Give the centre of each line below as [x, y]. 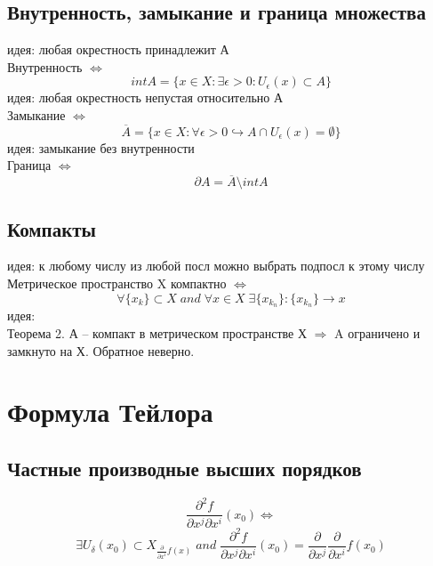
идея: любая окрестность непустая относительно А [145, 97]
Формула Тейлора [110, 412]
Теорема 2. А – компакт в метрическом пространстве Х [157, 333]
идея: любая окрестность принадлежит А [118, 49]
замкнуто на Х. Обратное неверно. [101, 350]
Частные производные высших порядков [184, 468]
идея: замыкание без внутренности [101, 147]
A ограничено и [377, 333]
